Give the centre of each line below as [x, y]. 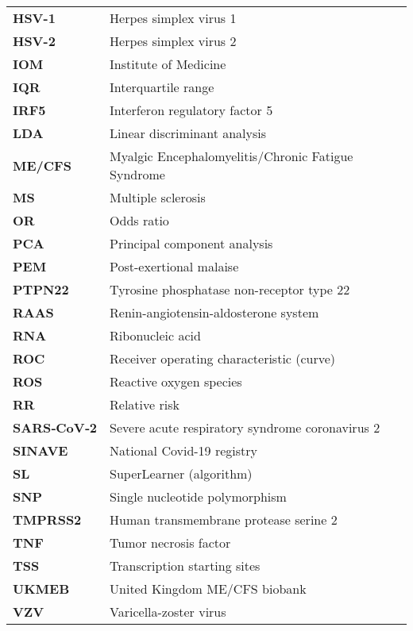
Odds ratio [139, 220]
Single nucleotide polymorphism [198, 496]
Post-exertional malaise [174, 266]
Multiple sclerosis [158, 197]
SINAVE [41, 450]
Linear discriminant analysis [188, 133]
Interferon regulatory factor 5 [191, 110]
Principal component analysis [191, 243]
